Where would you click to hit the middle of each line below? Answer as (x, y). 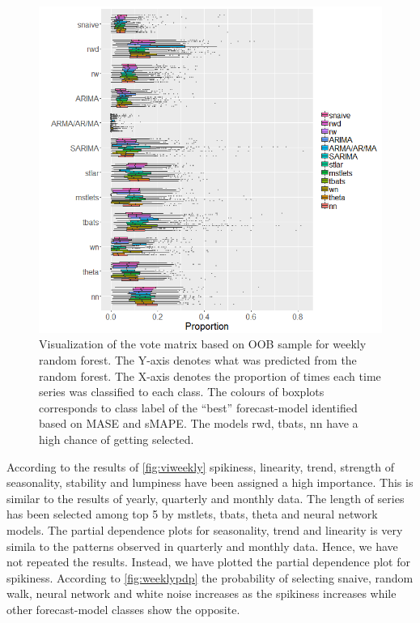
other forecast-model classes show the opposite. (123, 609)
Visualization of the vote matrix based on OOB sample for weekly (203, 344)
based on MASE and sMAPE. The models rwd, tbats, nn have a (199, 423)
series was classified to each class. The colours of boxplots (182, 392)
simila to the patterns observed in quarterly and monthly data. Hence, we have (202, 546)
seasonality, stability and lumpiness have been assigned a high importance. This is (210, 482)
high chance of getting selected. (117, 439)
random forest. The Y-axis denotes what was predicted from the (198, 359)
